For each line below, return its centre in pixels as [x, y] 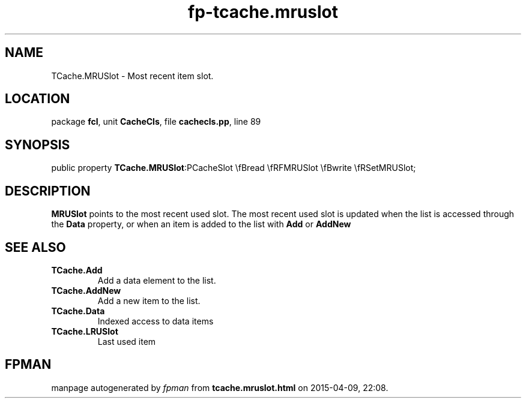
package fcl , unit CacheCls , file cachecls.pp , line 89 [156, 122]
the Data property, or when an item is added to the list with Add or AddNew [201, 224]
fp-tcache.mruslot [263, 12]
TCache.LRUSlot [85, 331]
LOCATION [38, 99]
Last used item [127, 341]
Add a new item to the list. [149, 300]
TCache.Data [78, 311]
